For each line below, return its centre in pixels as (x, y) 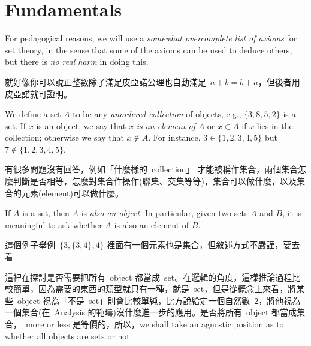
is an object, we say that (81, 125)
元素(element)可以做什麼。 (72, 193)
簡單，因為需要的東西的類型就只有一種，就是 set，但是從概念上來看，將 (155, 289)
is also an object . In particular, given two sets (164, 213)
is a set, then (46, 213)
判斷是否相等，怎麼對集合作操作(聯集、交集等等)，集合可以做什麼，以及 (155, 181)
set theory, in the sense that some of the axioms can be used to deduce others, (149, 50)
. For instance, (174, 137)
